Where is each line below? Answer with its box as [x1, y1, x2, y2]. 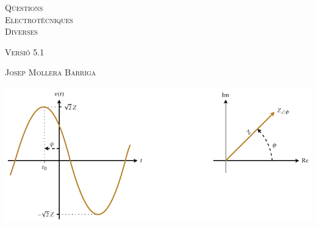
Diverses [5, 25, 38, 38]
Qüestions [5, 1, 43, 13]
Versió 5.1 [5, 45, 45, 58]
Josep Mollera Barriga [5, 66, 96, 79]
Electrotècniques [5, 13, 73, 26]
